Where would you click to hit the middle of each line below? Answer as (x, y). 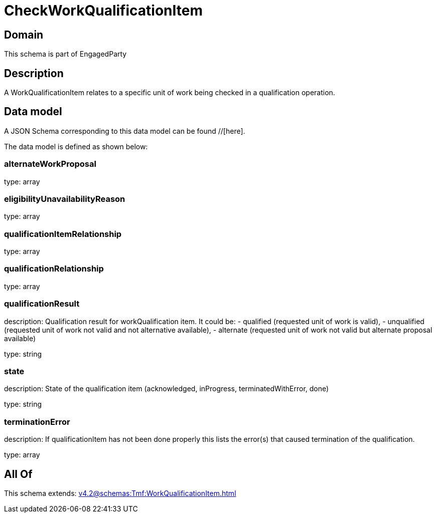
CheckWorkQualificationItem (103, 11)
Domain (24, 35)
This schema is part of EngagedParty (65, 54)
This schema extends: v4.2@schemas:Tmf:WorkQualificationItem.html (120, 493)
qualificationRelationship (54, 269)
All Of (18, 474)
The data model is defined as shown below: (76, 146)
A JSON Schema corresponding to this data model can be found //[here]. (125, 131)
